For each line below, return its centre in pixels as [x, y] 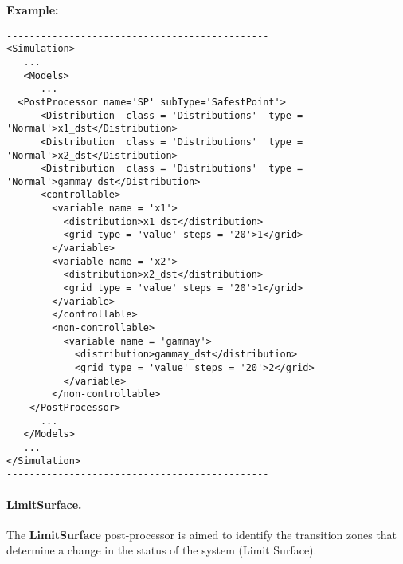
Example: [33, 10]
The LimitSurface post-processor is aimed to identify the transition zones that [202, 534]
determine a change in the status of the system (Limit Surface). [162, 550]
